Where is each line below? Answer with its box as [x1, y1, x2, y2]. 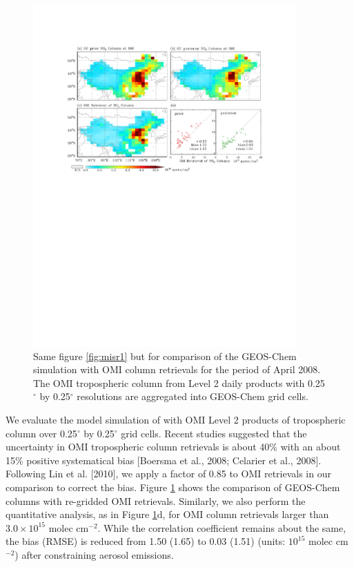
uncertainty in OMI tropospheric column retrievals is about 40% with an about [6, 439, 341, 454]
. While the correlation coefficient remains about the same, [97, 520, 346, 535]
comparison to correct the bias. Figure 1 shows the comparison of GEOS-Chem [6, 479, 340, 494]
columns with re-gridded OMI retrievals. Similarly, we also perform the [6, 493, 306, 508]
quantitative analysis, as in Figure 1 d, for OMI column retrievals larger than [6, 507, 329, 521]
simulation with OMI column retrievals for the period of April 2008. [33, 362, 321, 377]
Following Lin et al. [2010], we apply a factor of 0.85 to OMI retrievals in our [6, 466, 331, 481]
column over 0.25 [6, 426, 77, 440]
